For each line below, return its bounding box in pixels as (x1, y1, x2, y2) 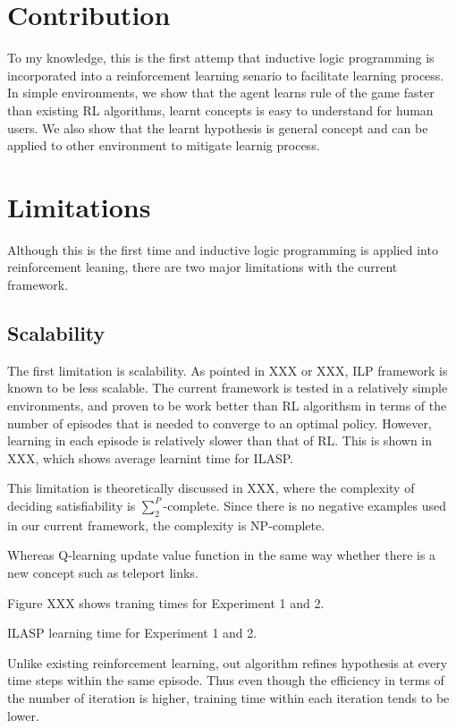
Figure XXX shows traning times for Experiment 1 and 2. (7, 593, 325, 612)
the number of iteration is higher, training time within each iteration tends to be (7, 688, 450, 707)
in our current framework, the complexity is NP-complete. (7, 515, 325, 534)
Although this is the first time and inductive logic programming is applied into (7, 240, 438, 258)
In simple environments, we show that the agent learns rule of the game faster (7, 83, 435, 102)
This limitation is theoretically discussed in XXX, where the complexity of (7, 478, 415, 497)
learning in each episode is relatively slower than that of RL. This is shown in (7, 431, 433, 450)
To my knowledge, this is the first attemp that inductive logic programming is (7, 48, 435, 67)
